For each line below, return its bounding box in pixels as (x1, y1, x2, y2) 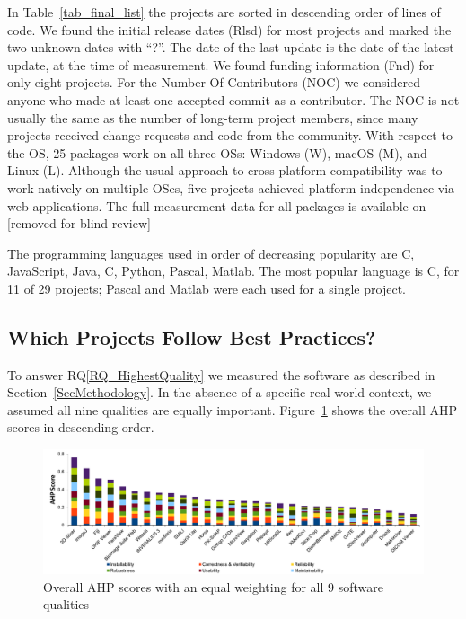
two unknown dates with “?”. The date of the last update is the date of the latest (7, 38, 454, 57)
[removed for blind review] (7, 214, 151, 233)
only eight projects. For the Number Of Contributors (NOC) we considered (7, 73, 420, 92)
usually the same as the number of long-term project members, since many (7, 108, 418, 127)
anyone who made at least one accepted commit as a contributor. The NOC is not (7, 90, 460, 109)
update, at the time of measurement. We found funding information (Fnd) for (7, 55, 435, 74)
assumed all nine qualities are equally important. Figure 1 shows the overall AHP (7, 400, 458, 419)
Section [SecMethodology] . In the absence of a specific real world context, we (7, 383, 432, 402)
